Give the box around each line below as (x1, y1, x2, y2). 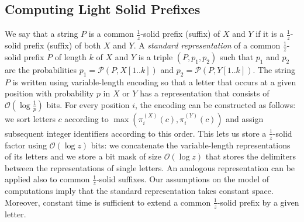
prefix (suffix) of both (23, 39, 101, 51)
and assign (226, 112, 264, 124)
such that (219, 50, 254, 63)
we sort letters (5, 112, 56, 124)
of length (54, 50, 87, 63)
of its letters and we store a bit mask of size (5, 150, 161, 162)
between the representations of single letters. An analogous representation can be (5, 161, 295, 174)
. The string (253, 63, 295, 75)
